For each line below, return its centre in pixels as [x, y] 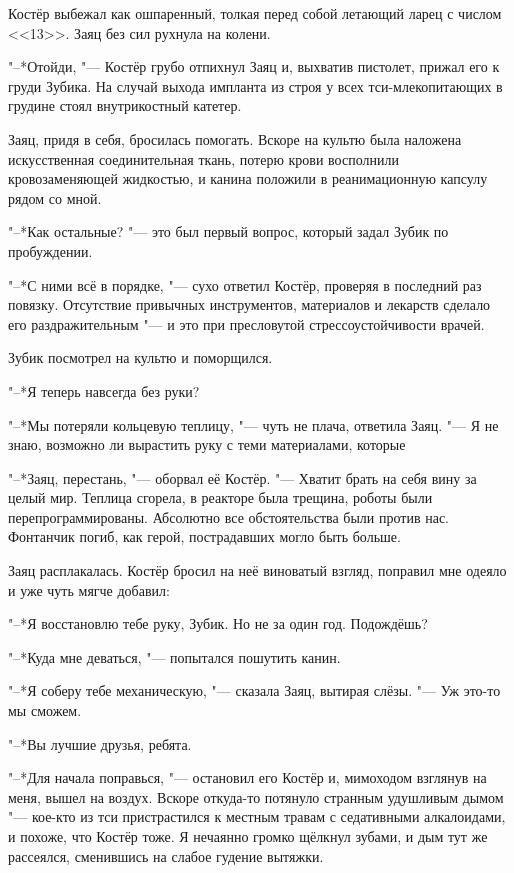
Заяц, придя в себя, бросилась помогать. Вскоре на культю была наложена [235, 138]
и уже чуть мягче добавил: [89, 589]
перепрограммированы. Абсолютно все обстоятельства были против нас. [228, 516]
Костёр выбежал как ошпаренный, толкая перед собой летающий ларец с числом [255, 13]
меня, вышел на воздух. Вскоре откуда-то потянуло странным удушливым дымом [256, 796]
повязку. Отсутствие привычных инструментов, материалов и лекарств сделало [249, 304]
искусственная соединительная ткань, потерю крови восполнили [203, 158]
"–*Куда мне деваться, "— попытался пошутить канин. [174, 656]
